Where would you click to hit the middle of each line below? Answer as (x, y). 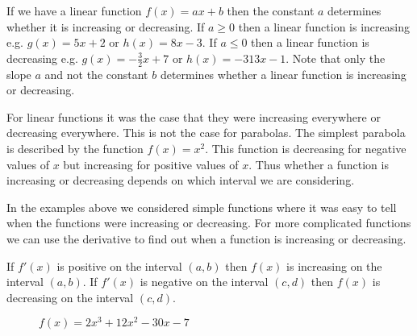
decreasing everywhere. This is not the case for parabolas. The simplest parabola (206, 133)
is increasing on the (334, 265)
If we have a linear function (74, 10)
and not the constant (96, 74)
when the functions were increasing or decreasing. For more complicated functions (209, 223)
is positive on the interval (119, 265)
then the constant (271, 10)
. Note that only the (336, 58)
